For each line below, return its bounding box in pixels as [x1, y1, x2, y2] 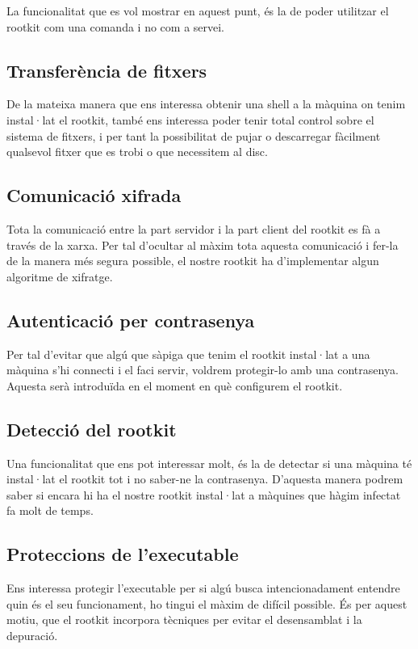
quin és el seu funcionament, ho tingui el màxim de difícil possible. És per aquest [6, 595, 408, 612]
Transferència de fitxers [6, 57, 207, 82]
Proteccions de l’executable [6, 542, 239, 567]
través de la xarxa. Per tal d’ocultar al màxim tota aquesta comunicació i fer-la [6, 236, 399, 253]
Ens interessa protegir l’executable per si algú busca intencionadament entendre [6, 579, 400, 596]
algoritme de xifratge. [6, 268, 113, 284]
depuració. [6, 626, 58, 643]
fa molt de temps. [6, 502, 94, 519]
